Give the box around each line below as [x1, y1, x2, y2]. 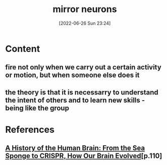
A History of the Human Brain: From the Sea [5, 144, 145, 152]
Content [5, 43, 40, 54]
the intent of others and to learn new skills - [5, 96, 145, 104]
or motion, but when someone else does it [5, 71, 140, 79]
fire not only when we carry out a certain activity [5, 63, 161, 71]
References [5, 124, 54, 135]
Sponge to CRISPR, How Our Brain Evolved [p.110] [5, 152, 162, 160]
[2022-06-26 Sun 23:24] [59, 20, 111, 26]
